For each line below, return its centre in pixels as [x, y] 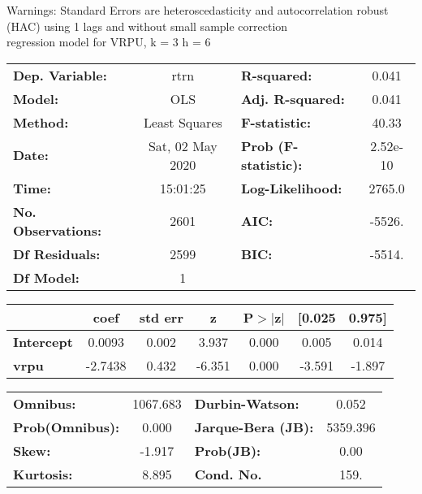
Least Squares [183, 122]
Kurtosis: [43, 474]
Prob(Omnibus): [67, 427]
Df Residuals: [57, 253]
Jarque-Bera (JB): [254, 427]
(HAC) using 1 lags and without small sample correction [147, 26]
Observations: [58, 230]
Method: [41, 122]
